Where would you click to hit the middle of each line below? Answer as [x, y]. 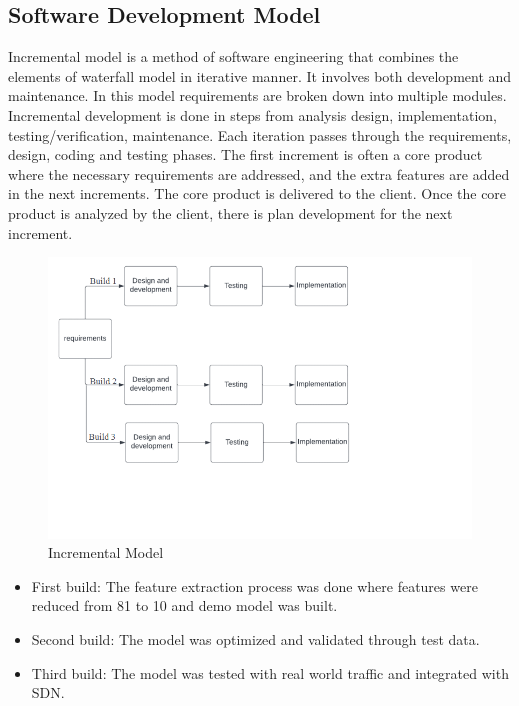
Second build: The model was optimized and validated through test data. [255, 638]
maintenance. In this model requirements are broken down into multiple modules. [257, 95]
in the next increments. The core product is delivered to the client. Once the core [257, 193]
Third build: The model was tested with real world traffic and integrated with [270, 672]
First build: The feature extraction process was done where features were [254, 585]
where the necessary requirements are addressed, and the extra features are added [259, 173]
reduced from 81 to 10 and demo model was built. [184, 605]
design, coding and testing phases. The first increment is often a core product [245, 154]
